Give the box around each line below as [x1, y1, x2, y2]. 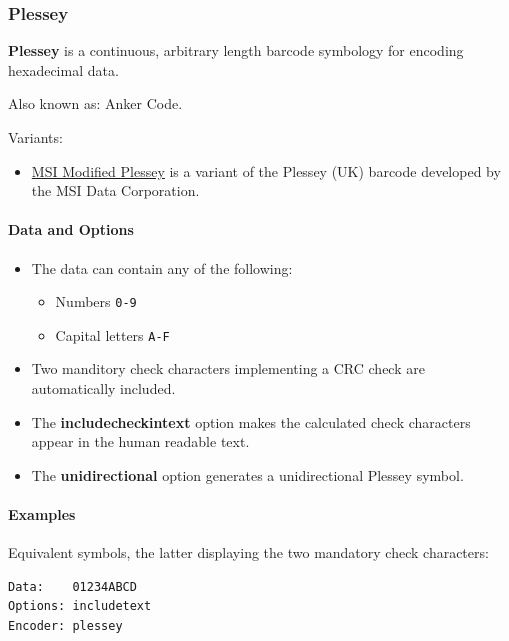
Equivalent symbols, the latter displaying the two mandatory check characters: [8, 542, 489, 563]
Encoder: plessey [8, 619, 123, 634]
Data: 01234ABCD [8, 579, 137, 594]
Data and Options [8, 219, 134, 240]
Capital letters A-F [55, 324, 170, 345]
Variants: [8, 127, 63, 147]
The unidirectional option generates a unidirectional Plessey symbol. [31, 464, 464, 485]
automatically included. [31, 378, 176, 399]
